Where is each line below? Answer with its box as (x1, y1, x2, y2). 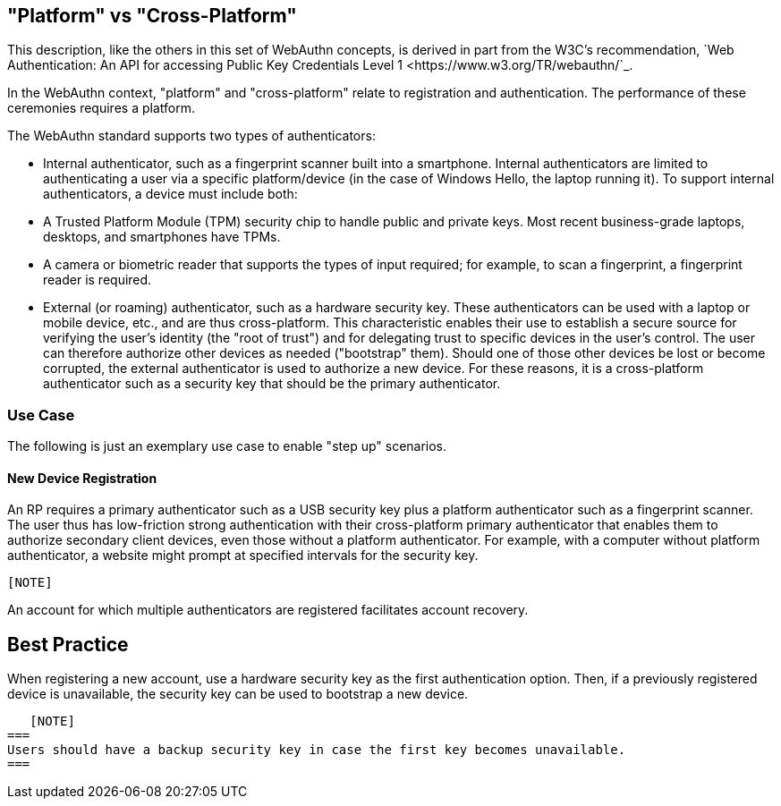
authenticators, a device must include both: (43, 186, 298, 202)
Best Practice (7, 632, 129, 656)
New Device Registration (7, 470, 157, 486)
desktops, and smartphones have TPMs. (43, 229, 281, 245)
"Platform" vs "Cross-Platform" (7, 4, 297, 27)
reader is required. (43, 272, 152, 288)
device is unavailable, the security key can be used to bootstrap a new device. (7, 686, 469, 702)
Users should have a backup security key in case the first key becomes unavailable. (7, 742, 626, 758)
